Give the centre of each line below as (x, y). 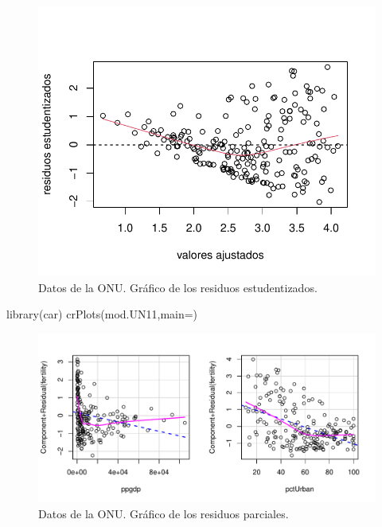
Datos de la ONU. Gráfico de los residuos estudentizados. (178, 287)
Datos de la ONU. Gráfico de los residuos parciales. (164, 513)
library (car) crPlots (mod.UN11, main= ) (102, 314)
